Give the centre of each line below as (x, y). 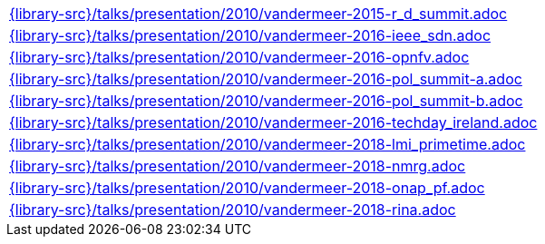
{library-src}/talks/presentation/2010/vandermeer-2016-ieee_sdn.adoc (250, 35)
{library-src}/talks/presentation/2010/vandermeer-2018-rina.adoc (233, 210)
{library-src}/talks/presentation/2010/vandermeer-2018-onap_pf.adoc (247, 188)
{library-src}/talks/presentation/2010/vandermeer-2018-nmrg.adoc (238, 166)
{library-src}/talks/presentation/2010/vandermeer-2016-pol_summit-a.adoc (266, 79)
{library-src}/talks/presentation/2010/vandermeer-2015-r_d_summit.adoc (258, 14)
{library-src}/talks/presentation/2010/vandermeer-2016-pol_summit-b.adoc (266, 101)
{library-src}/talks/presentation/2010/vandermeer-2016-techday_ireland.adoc (273, 122)
